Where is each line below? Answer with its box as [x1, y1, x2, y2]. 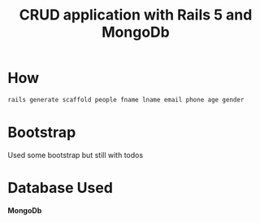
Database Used [7, 178, 113, 197]
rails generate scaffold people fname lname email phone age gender [7, 95, 245, 103]
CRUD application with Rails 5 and [19, 6, 253, 24]
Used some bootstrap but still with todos [7, 150, 144, 160]
